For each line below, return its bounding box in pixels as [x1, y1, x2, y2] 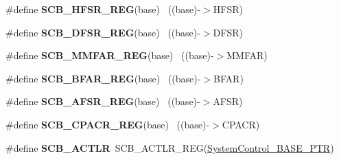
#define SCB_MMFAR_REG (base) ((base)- [5, 48, 214, 62]
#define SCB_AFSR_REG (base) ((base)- [5, 94, 200, 108]
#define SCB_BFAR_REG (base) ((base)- [5, 71, 201, 85]
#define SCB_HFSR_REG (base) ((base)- [5, 2, 201, 16]
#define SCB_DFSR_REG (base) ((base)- [5, 25, 200, 39]
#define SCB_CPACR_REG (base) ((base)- [5, 117, 210, 131]
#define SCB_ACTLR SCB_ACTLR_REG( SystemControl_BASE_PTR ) [5, 140, 334, 155]
